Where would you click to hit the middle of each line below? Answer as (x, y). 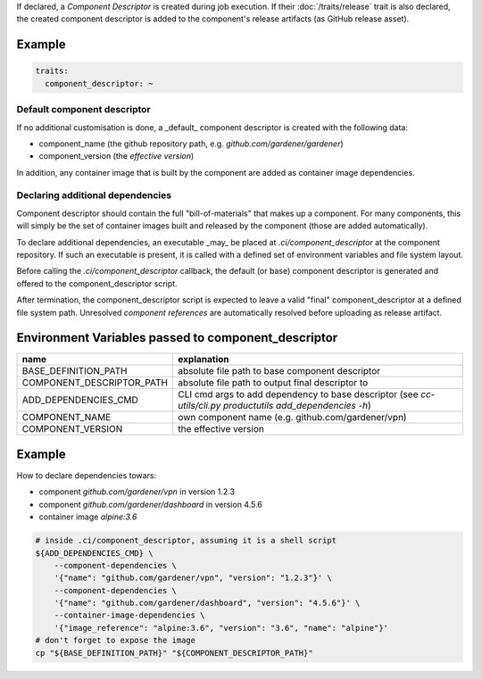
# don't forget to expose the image (116, 641)
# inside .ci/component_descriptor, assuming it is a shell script (186, 541)
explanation (204, 360)
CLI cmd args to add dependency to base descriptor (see (298, 394)
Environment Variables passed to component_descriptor (177, 338)
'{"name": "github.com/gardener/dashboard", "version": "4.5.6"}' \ (207, 603)
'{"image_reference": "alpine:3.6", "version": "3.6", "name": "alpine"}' (221, 628)
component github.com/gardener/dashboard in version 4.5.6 (151, 504)
